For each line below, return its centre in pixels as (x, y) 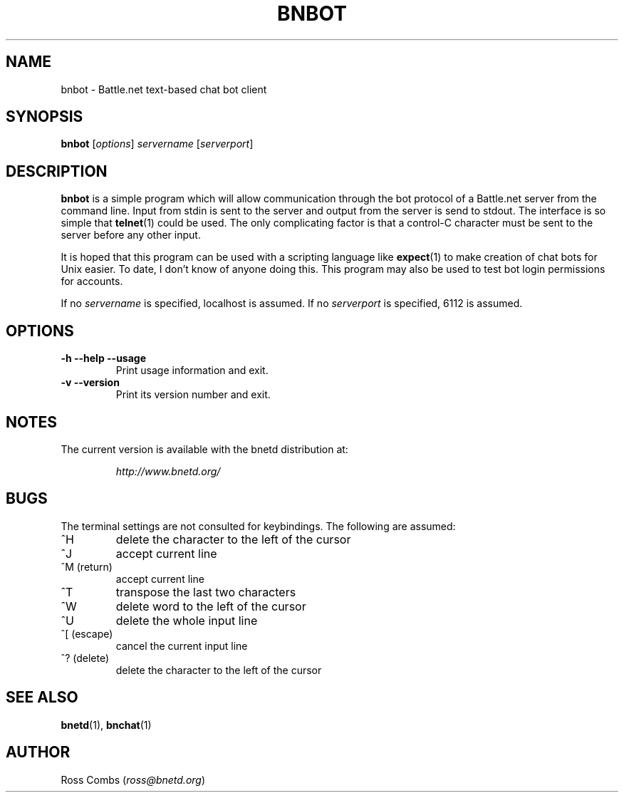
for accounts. (92, 281)
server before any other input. (131, 235)
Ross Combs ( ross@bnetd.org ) (133, 779)
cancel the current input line (182, 646)
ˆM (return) (87, 566)
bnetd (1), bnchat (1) (106, 725)
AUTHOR (38, 752)
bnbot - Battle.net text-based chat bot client (164, 89)
